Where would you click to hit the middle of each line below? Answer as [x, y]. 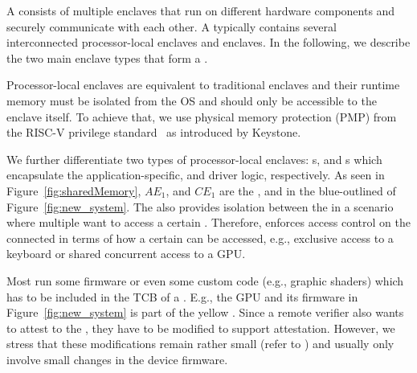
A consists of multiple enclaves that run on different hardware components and [201, 10]
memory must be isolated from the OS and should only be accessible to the [192, 100]
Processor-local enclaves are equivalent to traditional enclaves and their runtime [203, 85]
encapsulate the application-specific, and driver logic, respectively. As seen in [196, 175]
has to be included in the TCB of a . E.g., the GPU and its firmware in [182, 296]
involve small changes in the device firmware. [117, 359]
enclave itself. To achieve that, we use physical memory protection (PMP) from [202, 116]
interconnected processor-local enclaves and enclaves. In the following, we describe [208, 42]
